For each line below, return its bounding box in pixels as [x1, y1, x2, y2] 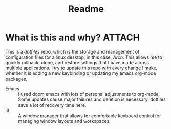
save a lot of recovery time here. [18, 101, 87, 108]
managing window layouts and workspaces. [18, 118, 111, 124]
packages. [5, 75, 28, 82]
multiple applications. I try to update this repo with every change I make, [5, 65, 158, 71]
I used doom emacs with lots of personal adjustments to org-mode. [18, 91, 160, 97]
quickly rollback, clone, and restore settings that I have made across [5, 59, 149, 65]
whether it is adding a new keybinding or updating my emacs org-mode [5, 70, 156, 76]
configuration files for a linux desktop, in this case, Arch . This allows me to [5, 54, 163, 60]
